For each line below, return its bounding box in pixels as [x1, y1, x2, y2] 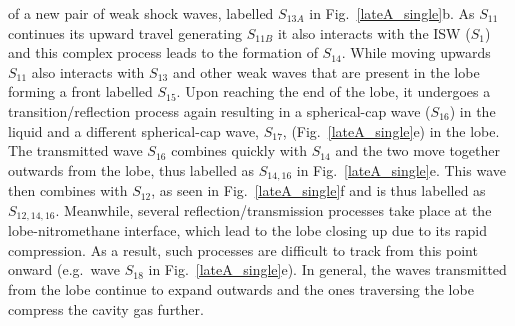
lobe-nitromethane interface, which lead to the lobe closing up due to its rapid [8, 220, 488, 241]
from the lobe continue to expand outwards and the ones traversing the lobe [8, 279, 474, 300]
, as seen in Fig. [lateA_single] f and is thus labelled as [151, 180, 486, 201]
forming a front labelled [8, 81, 153, 102]
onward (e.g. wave [8, 259, 121, 280]
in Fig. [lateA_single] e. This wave [296, 159, 506, 180]
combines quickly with [171, 140, 307, 161]
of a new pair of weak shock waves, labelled [8, 3, 274, 23]
